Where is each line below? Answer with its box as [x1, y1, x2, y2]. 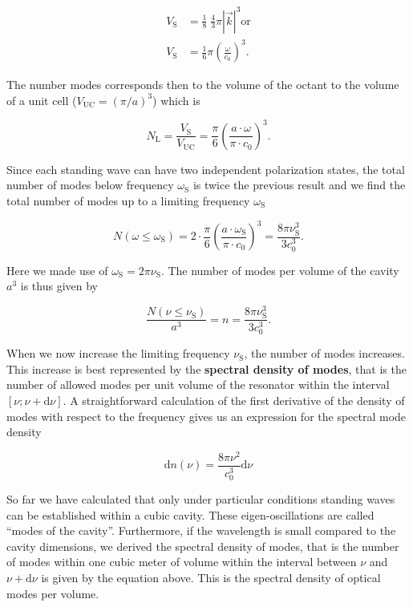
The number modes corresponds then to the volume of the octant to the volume [6, 76, 399, 93]
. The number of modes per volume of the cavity [160, 261, 399, 278]
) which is [152, 91, 200, 108]
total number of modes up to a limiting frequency [6, 192, 250, 208]
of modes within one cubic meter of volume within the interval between [6, 553, 357, 570]
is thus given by [20, 277, 98, 294]
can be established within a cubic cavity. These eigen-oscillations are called [6, 506, 375, 523]
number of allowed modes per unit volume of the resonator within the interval [6, 376, 390, 393]
